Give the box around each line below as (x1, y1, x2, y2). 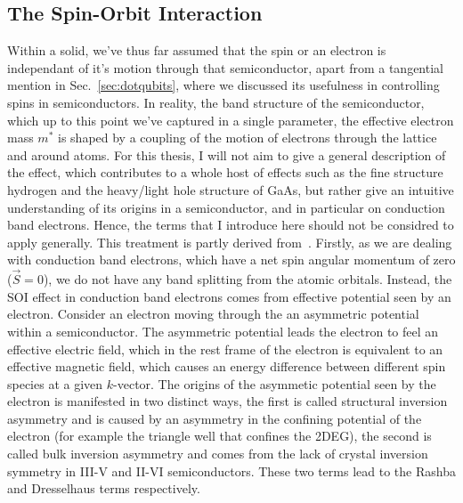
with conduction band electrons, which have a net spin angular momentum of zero (7, 250, 456, 269)
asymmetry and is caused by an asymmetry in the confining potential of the (7, 409, 422, 427)
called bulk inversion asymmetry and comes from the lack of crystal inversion (7, 444, 428, 463)
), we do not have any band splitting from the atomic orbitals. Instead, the (43, 270, 452, 288)
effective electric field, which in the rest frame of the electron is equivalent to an (7, 339, 443, 358)
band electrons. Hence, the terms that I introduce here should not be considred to (7, 215, 454, 234)
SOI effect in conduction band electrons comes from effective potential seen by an (7, 287, 451, 305)
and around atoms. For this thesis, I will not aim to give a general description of (7, 145, 446, 164)
